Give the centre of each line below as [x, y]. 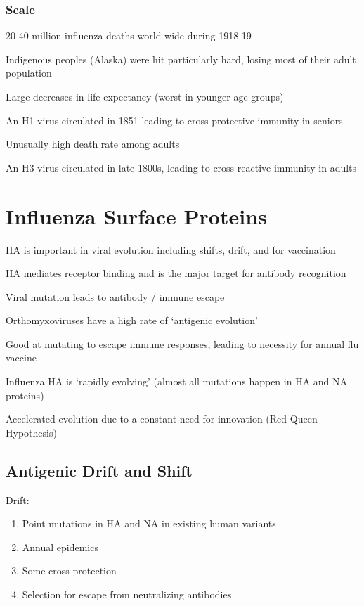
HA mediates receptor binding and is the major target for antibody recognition [176, 273]
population [29, 73]
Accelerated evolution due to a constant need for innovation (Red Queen [162, 419]
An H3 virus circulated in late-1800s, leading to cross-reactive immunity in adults [181, 167]
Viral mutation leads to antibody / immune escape [115, 296]
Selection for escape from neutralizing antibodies [127, 594]
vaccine [21, 357]
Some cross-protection [69, 570]
